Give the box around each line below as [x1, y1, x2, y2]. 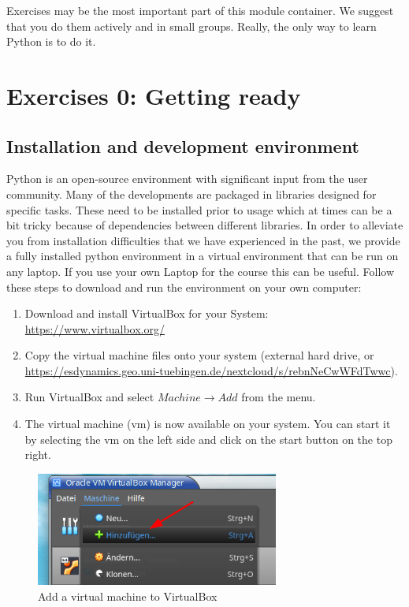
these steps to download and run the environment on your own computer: [6, 278, 362, 295]
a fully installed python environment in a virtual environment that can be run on [6, 248, 399, 264]
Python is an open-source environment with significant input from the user [6, 170, 368, 187]
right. [24, 446, 51, 463]
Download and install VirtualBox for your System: [24, 305, 269, 322]
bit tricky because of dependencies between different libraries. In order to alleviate [6, 217, 403, 233]
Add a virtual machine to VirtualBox [38, 588, 218, 605]
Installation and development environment [6, 133, 359, 158]
